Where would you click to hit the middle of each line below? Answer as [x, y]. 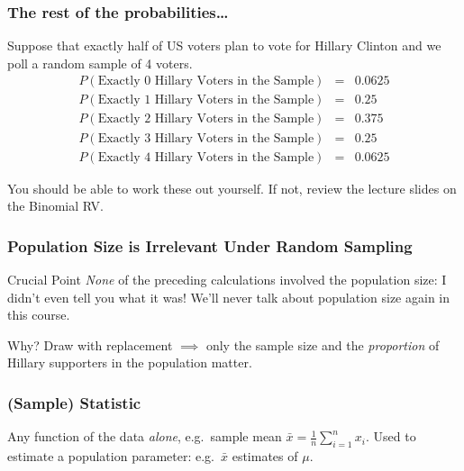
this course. [39, 315]
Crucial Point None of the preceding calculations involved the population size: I [227, 279]
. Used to [391, 436]
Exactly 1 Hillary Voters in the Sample [206, 100]
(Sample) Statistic [74, 402]
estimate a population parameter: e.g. [111, 455]
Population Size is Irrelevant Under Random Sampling [210, 245]
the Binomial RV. [55, 206]
